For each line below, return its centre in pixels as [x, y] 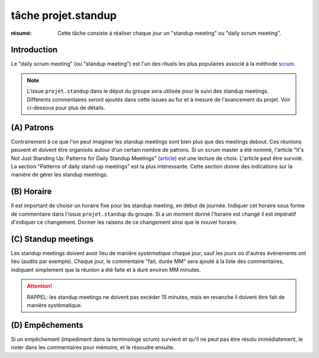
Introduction [34, 50]
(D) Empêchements [47, 325]
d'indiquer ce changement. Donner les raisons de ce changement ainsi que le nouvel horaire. [124, 222]
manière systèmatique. [55, 305]
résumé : [22, 33]
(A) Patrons [32, 127]
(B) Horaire [31, 192]
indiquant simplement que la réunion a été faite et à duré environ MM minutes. [106, 269]
